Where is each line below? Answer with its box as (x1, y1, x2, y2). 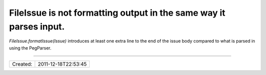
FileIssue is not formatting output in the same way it (9, 7, 226, 18)
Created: (12, 61, 33, 68)
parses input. (9, 21, 65, 32)
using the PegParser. (9, 45, 52, 51)
